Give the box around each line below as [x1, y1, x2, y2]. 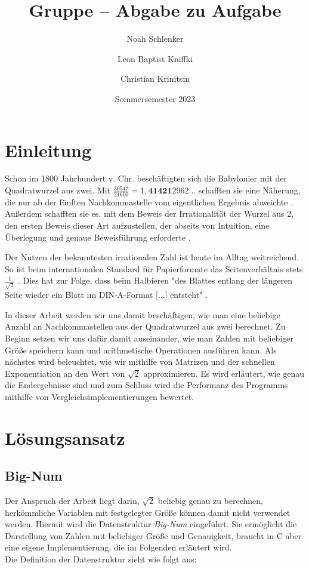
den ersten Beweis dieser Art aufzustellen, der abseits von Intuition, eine [5, 219, 270, 232]
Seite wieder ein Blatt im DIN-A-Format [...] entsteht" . [5, 288, 208, 301]
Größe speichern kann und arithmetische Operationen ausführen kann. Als [5, 343, 277, 356]
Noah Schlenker [126, 32, 184, 45]
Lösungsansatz [5, 425, 125, 450]
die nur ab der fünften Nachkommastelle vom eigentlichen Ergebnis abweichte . [5, 195, 293, 208]
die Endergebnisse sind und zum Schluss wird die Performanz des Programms [5, 379, 288, 391]
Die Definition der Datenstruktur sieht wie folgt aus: [5, 553, 197, 565]
